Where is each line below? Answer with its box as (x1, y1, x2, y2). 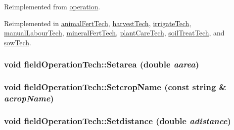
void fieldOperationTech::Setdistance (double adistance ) (4, 114, 231, 127)
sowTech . (4, 37, 31, 47)
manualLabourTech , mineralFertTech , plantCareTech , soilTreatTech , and (4, 28, 225, 38)
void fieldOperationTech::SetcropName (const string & (4, 81, 227, 93)
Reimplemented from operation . (4, 1, 100, 11)
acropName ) (4, 92, 54, 104)
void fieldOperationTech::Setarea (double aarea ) (4, 58, 199, 70)
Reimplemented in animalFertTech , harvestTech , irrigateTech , (4, 18, 191, 28)
